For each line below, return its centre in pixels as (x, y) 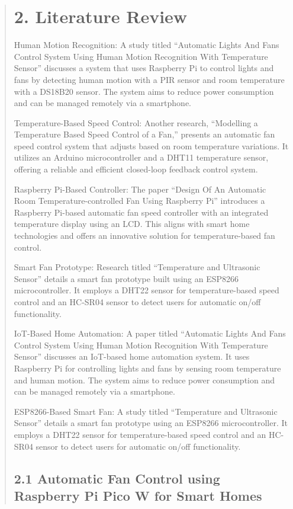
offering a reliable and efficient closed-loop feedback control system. (136, 169)
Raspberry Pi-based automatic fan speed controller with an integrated (141, 212)
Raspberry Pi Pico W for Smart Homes (138, 495)
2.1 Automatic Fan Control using (117, 478)
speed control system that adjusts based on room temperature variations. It (151, 145)
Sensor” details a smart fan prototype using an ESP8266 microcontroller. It (151, 423)
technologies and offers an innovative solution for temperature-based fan (144, 236)
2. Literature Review (101, 16)
